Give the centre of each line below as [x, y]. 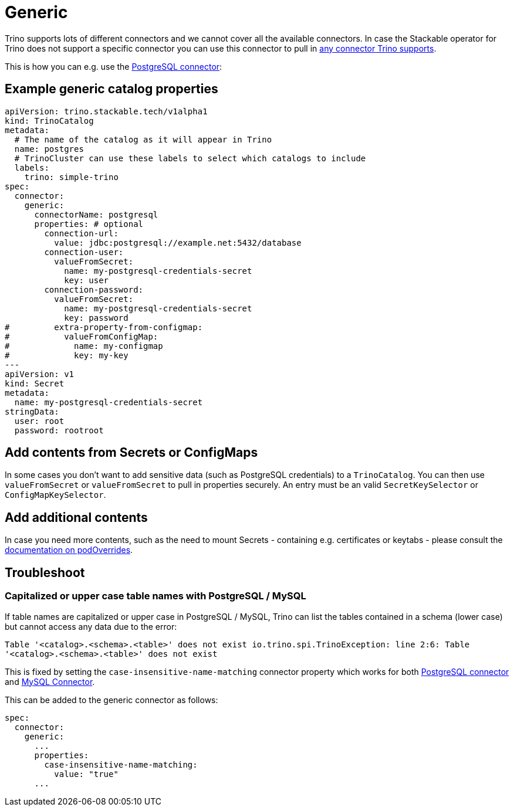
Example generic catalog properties [111, 89]
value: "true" [86, 774]
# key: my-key [67, 355]
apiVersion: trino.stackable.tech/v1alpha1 [106, 111]
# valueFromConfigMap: [82, 336]
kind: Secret [35, 383]
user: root [39, 421]
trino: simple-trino [71, 177]
